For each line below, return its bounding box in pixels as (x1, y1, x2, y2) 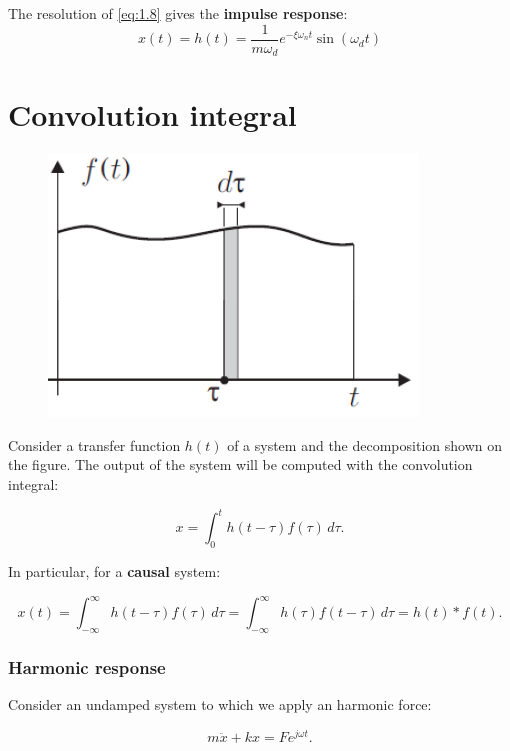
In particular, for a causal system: (8, 560, 221, 581)
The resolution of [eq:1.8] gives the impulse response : (8, 3, 348, 23)
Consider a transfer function (8, 434, 181, 455)
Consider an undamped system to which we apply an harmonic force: (8, 694, 432, 715)
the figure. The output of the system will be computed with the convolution (8, 454, 473, 475)
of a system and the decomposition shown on (227, 434, 502, 455)
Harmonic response (8, 654, 166, 679)
